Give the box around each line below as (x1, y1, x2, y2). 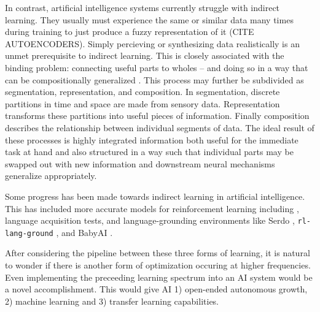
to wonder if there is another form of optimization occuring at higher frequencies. (5, 259, 311, 271)
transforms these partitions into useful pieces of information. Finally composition (5, 109, 310, 122)
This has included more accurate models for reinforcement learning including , (5, 202, 299, 215)
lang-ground (5, 229, 53, 238)
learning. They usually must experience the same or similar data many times (5, 13, 294, 26)
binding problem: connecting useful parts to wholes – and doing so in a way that (5, 61, 308, 74)
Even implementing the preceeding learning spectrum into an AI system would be (5, 270, 313, 283)
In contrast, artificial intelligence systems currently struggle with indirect (5, 1, 280, 13)
